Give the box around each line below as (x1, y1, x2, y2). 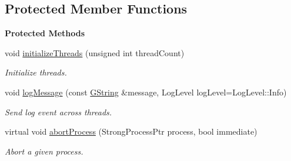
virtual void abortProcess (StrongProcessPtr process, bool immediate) (5, 125, 257, 138)
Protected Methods (5, 27, 85, 39)
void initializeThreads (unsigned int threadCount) (5, 46, 185, 59)
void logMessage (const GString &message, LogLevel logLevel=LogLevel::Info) (5, 85, 287, 98)
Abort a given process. (5, 145, 83, 157)
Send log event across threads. (5, 105, 112, 118)
